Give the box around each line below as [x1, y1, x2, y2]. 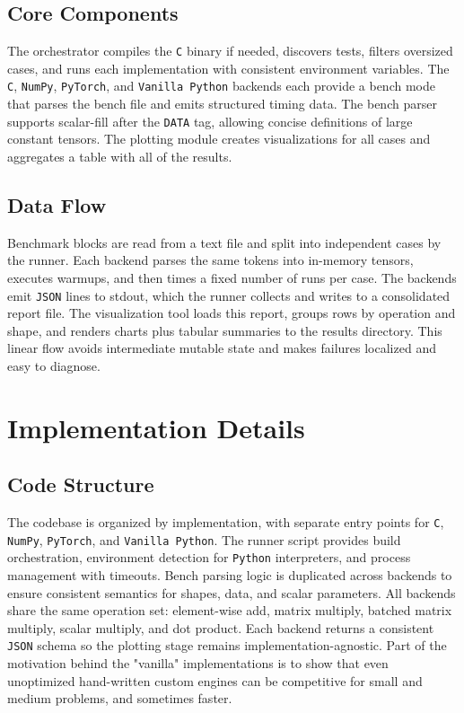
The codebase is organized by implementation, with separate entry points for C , [7, 513, 444, 532]
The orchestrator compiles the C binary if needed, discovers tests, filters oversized [7, 41, 453, 60]
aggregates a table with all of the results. [7, 146, 232, 165]
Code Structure [7, 471, 154, 498]
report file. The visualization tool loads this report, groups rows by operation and [7, 304, 456, 322]
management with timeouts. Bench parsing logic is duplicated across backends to [7, 566, 452, 585]
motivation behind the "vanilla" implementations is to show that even [7, 654, 389, 673]
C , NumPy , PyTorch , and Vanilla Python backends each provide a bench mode [7, 76, 435, 95]
